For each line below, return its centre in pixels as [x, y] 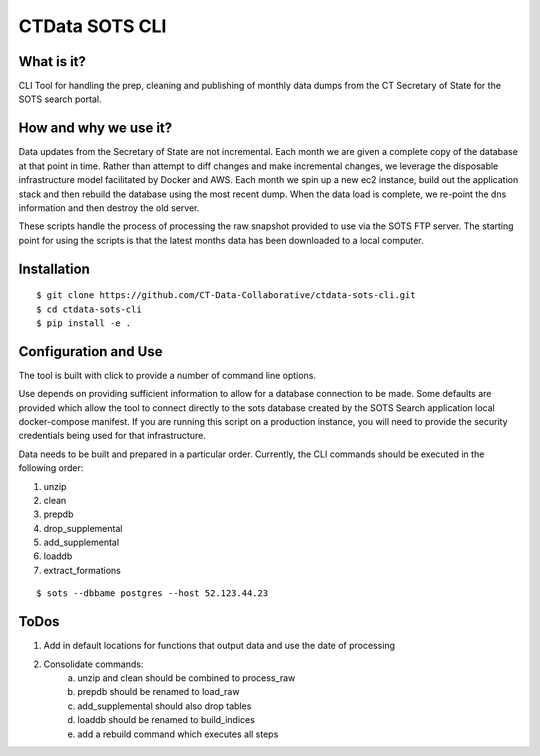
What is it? [52, 61]
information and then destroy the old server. [109, 207]
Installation [54, 268]
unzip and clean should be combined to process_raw [186, 677]
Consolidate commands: [93, 664]
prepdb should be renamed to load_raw [158, 692]
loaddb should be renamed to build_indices [166, 720]
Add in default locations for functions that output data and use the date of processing [219, 646]
